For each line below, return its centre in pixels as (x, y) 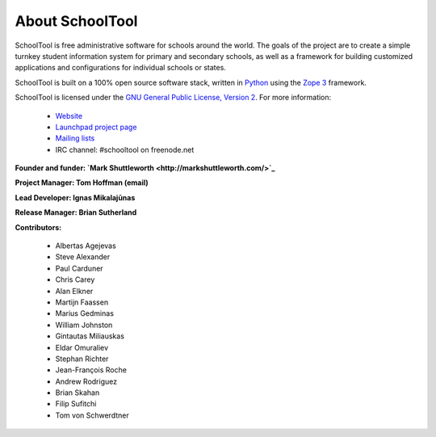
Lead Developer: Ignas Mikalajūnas (75, 197)
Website (69, 116)
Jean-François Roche (91, 370)
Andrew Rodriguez (86, 381)
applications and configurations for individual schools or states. (120, 68)
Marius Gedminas (85, 313)
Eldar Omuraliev (82, 347)
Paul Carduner (80, 268)
